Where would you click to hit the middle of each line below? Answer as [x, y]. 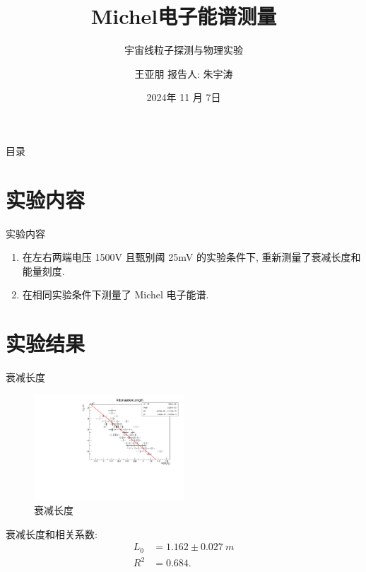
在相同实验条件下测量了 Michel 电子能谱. [116, 294]
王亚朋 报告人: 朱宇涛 [184, 73]
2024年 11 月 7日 [184, 97]
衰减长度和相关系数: [52, 533]
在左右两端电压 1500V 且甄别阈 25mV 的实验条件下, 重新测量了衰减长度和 [191, 257]
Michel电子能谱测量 [184, 16]
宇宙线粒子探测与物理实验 [184, 50]
